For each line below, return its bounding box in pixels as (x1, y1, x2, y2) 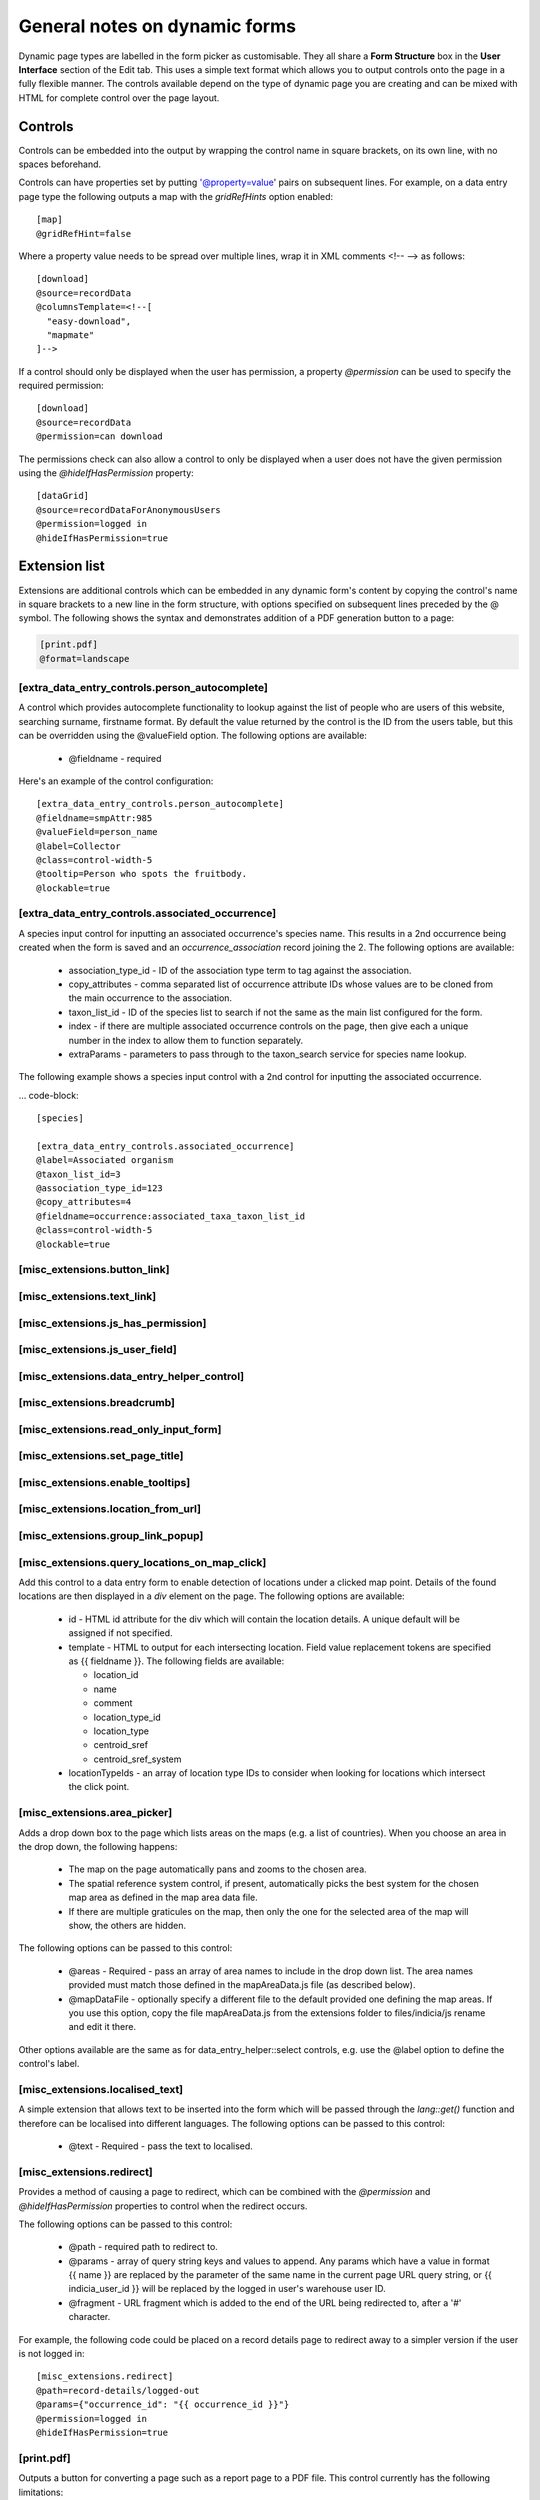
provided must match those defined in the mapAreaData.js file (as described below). (68, 1979, 416, 1991)
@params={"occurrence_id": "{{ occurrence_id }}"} (36, 2399, 290, 2410)
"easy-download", (46, 315, 132, 327)
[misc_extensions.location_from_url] (18, 1502, 202, 1516)
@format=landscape (39, 653, 130, 664)
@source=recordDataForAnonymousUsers (36, 504, 222, 515)
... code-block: (18, 1089, 79, 1101)
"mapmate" (46, 329, 95, 340)
